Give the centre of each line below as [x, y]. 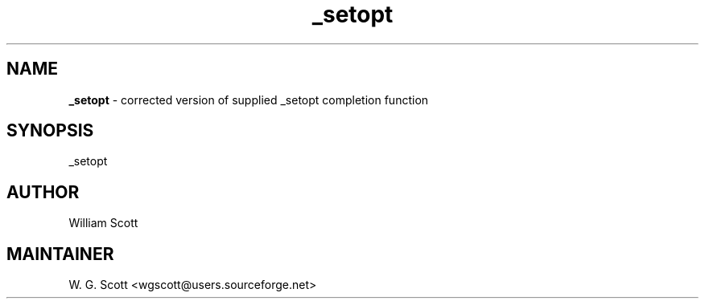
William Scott [103, 223]
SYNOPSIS [50, 131]
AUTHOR [43, 192]
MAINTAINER [60, 254]
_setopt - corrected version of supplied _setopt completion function [249, 100]
